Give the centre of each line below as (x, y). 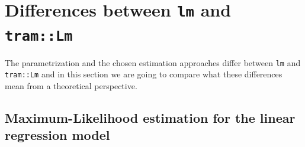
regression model (57, 135)
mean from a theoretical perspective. (71, 85)
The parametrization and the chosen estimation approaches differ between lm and (153, 62)
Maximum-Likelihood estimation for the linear (150, 117)
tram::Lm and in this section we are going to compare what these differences (144, 74)
